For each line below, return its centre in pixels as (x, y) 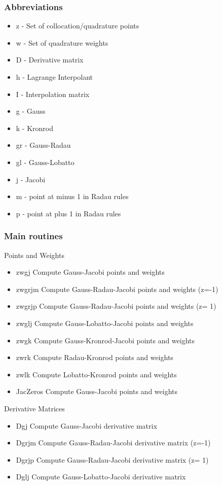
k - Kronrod (35, 128)
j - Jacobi (31, 179)
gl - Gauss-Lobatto (45, 162)
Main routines (33, 236)
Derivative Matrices (34, 408)
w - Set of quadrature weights (62, 42)
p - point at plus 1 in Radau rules (68, 213)
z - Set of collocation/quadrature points (78, 26)
